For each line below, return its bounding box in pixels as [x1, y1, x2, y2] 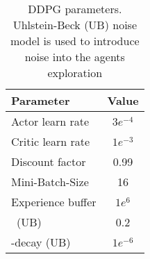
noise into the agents [24, 49, 125, 65]
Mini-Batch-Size [11, 174, 89, 190]
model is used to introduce [10, 33, 140, 49]
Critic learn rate [11, 133, 90, 149]
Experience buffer [11, 194, 97, 210]
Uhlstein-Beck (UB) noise [12, 17, 137, 33]
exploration [47, 65, 103, 81]
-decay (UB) [11, 234, 71, 250]
